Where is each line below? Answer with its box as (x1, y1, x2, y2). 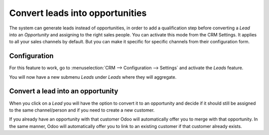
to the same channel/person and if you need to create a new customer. (9, 107, 155, 113)
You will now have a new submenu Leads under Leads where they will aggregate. (9, 74, 177, 80)
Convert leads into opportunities (9, 7, 147, 18)
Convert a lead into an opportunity (9, 87, 119, 96)
